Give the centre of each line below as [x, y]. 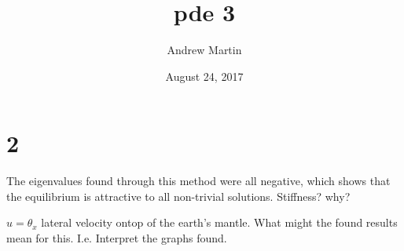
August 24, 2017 [204, 76]
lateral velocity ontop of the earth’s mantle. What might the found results [219, 222]
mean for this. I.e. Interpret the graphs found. [117, 238]
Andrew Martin [204, 50]
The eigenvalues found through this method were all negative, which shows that [198, 181]
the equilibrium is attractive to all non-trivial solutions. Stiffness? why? [178, 196]
